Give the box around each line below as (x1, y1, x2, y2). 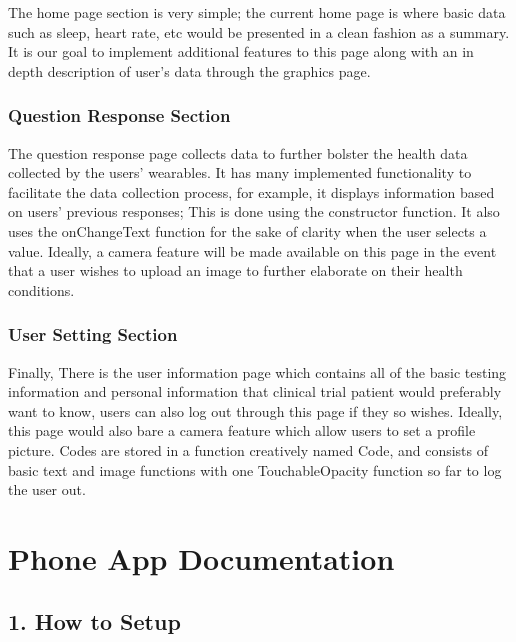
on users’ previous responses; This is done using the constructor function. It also (8, 201, 500, 222)
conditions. (8, 279, 75, 300)
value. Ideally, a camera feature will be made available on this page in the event (8, 240, 497, 261)
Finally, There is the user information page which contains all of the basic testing (8, 361, 507, 382)
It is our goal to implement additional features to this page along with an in (8, 41, 474, 62)
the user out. (8, 479, 86, 500)
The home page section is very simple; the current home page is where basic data (8, 2, 506, 22)
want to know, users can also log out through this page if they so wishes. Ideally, (8, 400, 503, 421)
